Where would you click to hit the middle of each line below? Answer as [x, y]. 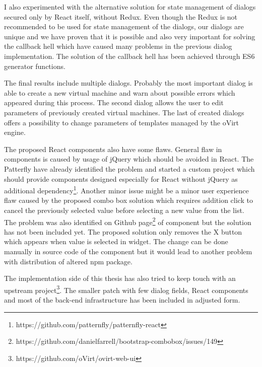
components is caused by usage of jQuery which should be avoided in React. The [129, 159]
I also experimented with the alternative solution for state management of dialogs [130, 7]
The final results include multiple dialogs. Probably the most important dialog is [128, 83]
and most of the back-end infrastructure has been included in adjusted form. [122, 300]
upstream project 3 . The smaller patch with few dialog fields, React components [126, 289]
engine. [15, 132]
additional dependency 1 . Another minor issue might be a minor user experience [126, 190]
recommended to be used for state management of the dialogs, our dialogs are [124, 26]
